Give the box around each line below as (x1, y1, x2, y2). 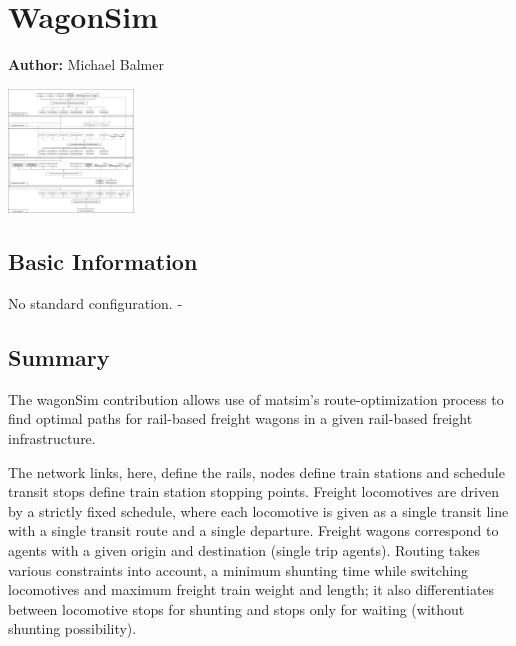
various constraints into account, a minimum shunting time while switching (8, 559, 469, 580)
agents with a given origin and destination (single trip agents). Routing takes (8, 539, 481, 560)
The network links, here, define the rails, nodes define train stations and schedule (8, 461, 505, 482)
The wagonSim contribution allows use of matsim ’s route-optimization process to (8, 388, 504, 409)
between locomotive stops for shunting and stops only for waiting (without (8, 598, 465, 619)
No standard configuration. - (8, 293, 183, 314)
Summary (8, 342, 110, 373)
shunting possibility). (8, 618, 137, 639)
